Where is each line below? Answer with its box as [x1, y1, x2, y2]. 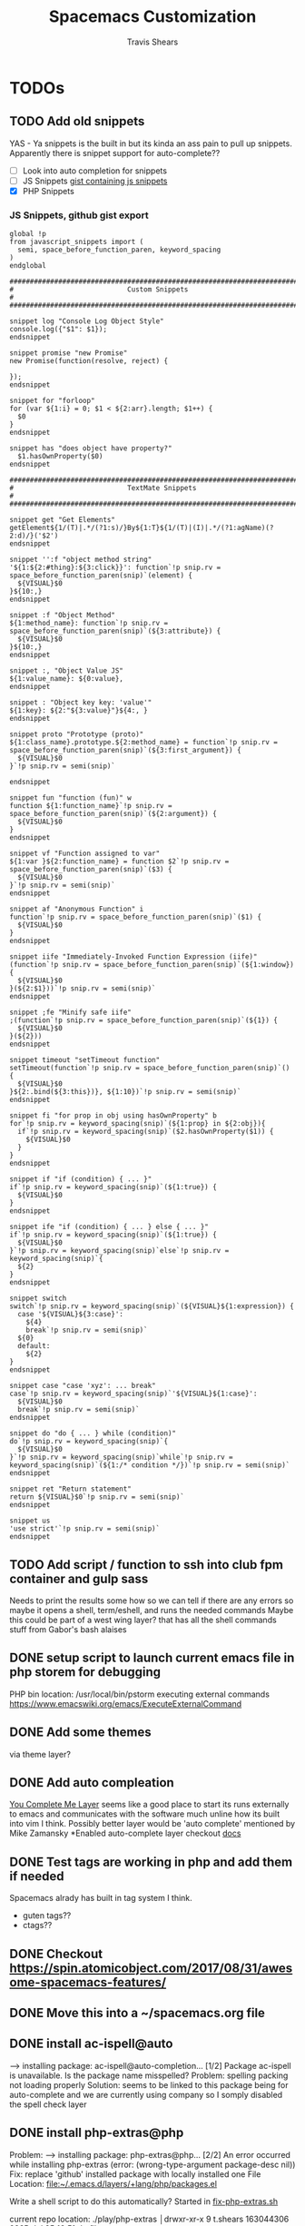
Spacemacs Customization [48, 6, 257, 27]
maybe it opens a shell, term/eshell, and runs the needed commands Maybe [9, 1605, 294, 1616]
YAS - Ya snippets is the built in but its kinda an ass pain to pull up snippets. [9, 138, 292, 149]
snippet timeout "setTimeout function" [9, 1056, 161, 1065]
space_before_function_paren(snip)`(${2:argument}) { [9, 810, 218, 819]
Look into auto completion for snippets [22, 165, 168, 176]
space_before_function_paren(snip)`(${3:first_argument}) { [9, 746, 242, 755]
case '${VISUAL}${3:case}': [17, 1310, 124, 1319]
